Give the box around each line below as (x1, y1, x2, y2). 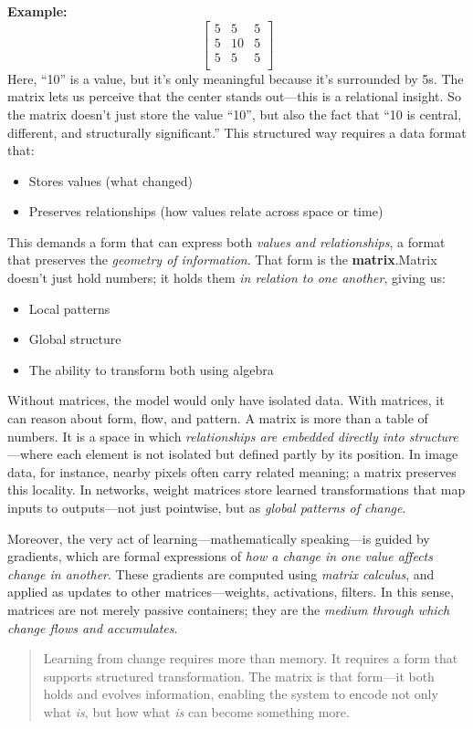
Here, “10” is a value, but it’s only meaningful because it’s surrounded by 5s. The (7, 68, 464, 88)
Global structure (28, 329, 121, 349)
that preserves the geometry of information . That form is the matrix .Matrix (7, 250, 437, 269)
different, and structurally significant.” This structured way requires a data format (7, 122, 467, 141)
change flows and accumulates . (7, 618, 178, 637)
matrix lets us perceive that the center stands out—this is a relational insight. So (7, 87, 461, 106)
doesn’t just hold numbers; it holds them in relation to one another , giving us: (7, 268, 446, 287)
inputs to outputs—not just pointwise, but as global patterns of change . (7, 498, 406, 516)
